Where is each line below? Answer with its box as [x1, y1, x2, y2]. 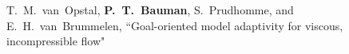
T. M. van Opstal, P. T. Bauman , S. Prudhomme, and [6, 2, 294, 17]
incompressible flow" [6, 33, 105, 49]
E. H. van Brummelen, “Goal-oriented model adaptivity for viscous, [6, 17, 343, 33]
